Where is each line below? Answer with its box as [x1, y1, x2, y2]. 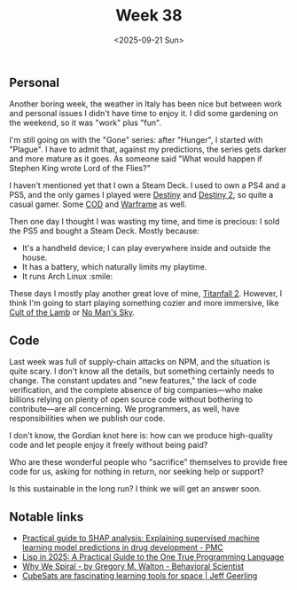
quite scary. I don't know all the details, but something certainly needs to [9, 366, 275, 377]
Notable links [9, 509, 84, 524]
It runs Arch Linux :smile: [21, 271, 113, 282]
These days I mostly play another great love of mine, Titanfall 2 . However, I [9, 288, 283, 299]
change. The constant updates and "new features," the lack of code [9, 375, 257, 386]
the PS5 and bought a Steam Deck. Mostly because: [9, 225, 199, 236]
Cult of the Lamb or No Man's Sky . [9, 307, 136, 318]
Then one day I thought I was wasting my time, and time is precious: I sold [9, 216, 280, 227]
